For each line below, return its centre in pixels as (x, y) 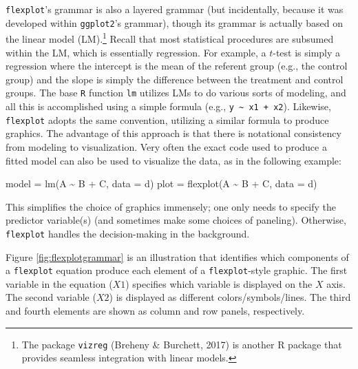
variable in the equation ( (59, 283)
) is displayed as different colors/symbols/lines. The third (230, 297)
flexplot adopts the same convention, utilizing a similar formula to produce (167, 119)
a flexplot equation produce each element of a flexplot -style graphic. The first (177, 270)
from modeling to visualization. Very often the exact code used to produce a (166, 146)
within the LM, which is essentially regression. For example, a (136, 52)
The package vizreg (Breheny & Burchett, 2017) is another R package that (182, 344)
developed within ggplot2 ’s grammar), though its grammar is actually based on (175, 22)
